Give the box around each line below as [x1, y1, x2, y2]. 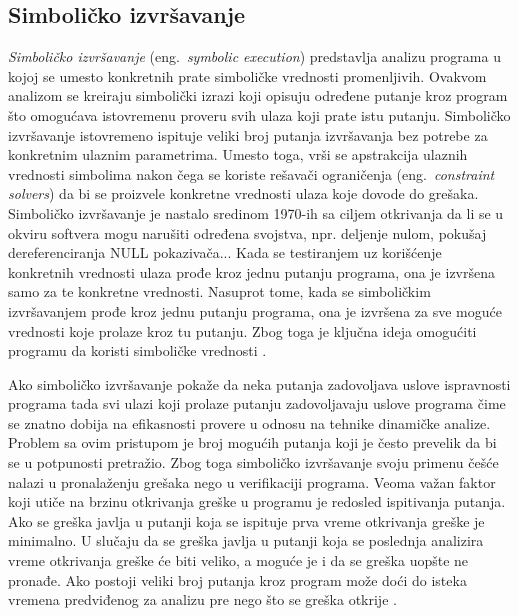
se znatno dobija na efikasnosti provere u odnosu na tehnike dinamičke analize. [8, 412, 491, 433]
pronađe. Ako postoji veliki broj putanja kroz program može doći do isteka [8, 569, 467, 590]
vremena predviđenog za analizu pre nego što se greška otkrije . [8, 589, 397, 610]
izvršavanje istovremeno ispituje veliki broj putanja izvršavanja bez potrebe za [8, 124, 488, 145]
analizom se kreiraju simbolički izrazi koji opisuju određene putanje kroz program [8, 85, 508, 106]
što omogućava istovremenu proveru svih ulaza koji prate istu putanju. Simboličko [8, 104, 511, 125]
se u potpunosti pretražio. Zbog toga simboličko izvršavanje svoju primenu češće [8, 452, 499, 473]
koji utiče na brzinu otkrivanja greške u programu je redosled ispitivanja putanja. [8, 491, 506, 512]
